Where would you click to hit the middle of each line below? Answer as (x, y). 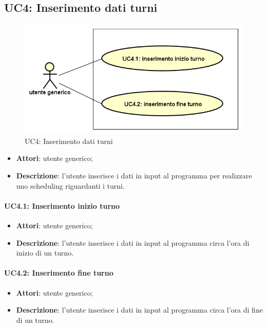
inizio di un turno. (45, 253)
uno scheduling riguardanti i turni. (70, 185)
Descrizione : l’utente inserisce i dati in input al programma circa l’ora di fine (139, 310)
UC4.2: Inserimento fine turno (59, 273)
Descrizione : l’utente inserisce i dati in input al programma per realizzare (134, 175)
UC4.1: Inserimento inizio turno (62, 205)
